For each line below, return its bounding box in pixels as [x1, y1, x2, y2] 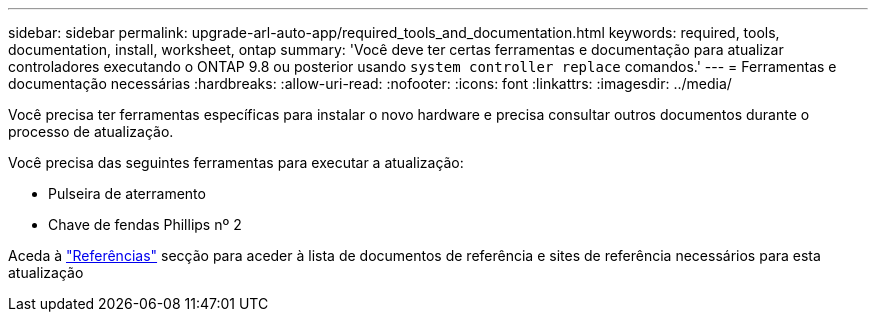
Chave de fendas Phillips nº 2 [48, 216, 242, 233]
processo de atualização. [8, 123, 174, 140]
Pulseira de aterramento [48, 185, 206, 202]
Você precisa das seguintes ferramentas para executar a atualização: [8, 154, 464, 171]
